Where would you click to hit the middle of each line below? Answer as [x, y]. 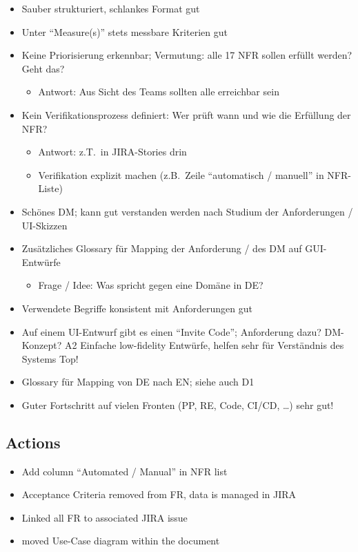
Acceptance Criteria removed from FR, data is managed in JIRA [159, 494]
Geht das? [43, 68]
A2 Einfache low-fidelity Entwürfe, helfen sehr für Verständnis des [205, 345]
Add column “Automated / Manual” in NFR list [125, 471]
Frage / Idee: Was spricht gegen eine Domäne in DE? [151, 285]
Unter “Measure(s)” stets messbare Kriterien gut [125, 31]
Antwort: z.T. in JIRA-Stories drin [112, 152]
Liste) [50, 188]
